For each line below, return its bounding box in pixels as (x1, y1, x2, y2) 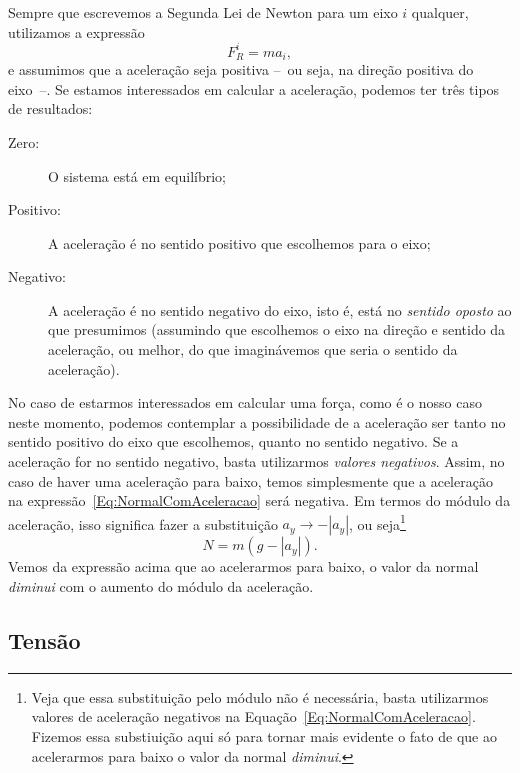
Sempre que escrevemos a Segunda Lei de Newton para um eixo (8, 2, 398, 22)
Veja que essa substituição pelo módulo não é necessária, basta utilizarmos (31, 686, 489, 707)
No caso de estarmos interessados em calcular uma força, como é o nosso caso (8, 392, 482, 413)
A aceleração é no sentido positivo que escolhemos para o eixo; (48, 232, 431, 253)
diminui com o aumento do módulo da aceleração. (8, 576, 314, 597)
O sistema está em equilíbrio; (48, 165, 226, 186)
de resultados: (8, 98, 93, 119)
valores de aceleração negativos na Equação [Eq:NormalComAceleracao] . (31, 706, 476, 727)
